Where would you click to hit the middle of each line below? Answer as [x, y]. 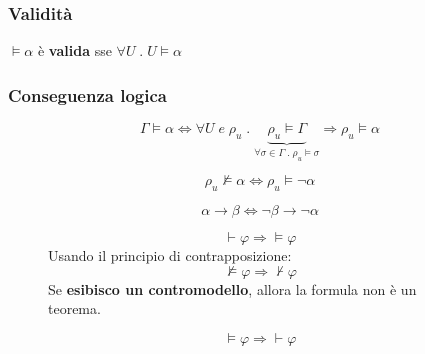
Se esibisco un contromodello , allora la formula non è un [232, 288]
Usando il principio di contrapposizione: [170, 255]
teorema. [74, 308]
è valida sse [74, 50]
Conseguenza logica [87, 94]
